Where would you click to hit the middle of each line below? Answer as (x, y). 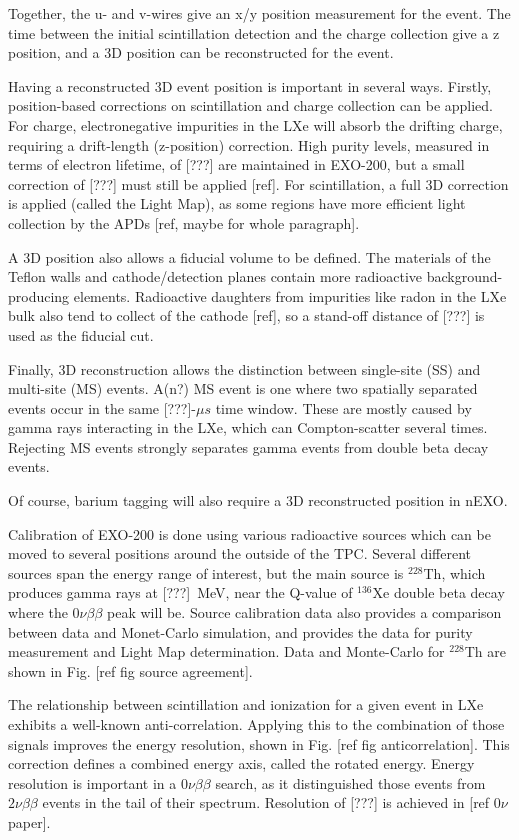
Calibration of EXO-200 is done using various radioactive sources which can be (249, 533)
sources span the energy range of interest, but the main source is (206, 572)
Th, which (454, 572)
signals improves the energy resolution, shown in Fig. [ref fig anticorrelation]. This (259, 743)
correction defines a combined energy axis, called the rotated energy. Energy (241, 763)
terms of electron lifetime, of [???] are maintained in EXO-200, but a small (236, 164)
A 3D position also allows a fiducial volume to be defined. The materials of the (249, 256)
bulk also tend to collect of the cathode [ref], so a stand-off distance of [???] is (246, 315)
